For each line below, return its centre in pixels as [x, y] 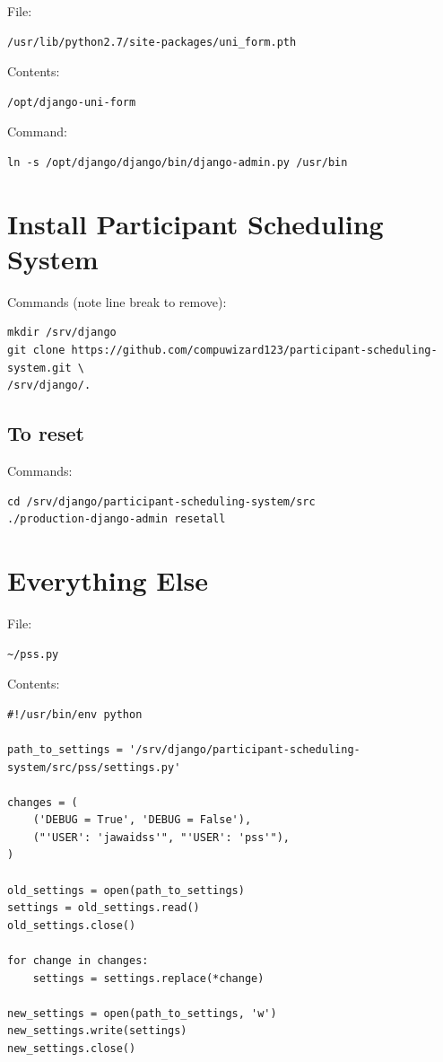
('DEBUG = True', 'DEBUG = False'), [142, 820]
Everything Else [108, 580]
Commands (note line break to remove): [117, 301]
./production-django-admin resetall [117, 519]
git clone [36, 351]
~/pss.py [33, 654]
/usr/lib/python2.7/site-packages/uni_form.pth [152, 42]
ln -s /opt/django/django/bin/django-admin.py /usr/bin [178, 162]
